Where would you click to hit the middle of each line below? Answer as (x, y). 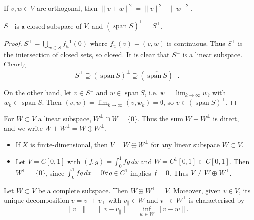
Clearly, (15, 64)
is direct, (226, 118)
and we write (23, 128)
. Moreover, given (195, 190)
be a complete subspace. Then (83, 190)
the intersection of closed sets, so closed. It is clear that (87, 54)
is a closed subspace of (48, 26)
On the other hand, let (38, 92)
